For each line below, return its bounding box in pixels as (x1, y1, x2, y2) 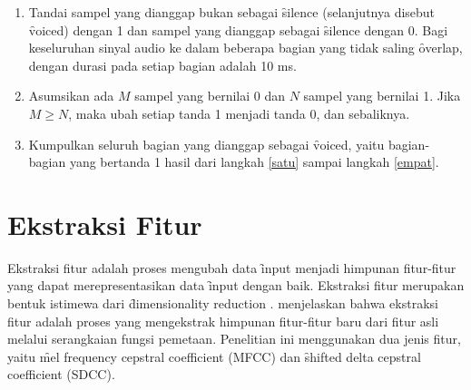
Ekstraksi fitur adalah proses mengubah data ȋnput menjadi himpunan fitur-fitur (7, 258, 456, 277)
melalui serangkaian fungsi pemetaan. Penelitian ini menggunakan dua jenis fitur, (7, 329, 461, 348)
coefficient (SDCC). (7, 365, 115, 384)
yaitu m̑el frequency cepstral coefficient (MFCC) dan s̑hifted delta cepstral (7, 346, 421, 366)
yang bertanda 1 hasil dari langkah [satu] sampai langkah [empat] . (69, 152, 439, 171)
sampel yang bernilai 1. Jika (303, 86, 461, 105)
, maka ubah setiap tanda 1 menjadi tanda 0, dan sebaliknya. (68, 103, 410, 122)
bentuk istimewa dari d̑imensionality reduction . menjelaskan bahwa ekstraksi (7, 294, 438, 313)
